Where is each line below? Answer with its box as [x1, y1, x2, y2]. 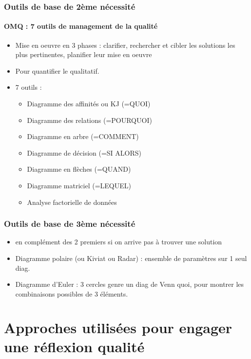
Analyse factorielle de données [27, 197, 117, 207]
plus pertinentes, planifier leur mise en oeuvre [15, 49, 152, 60]
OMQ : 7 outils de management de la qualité [4, 21, 158, 31]
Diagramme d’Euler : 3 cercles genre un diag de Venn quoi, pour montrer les [15, 279, 244, 289]
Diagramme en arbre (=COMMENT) [27, 131, 139, 141]
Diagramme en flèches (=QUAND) [27, 164, 131, 174]
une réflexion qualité [4, 336, 145, 356]
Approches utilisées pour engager [4, 317, 232, 337]
